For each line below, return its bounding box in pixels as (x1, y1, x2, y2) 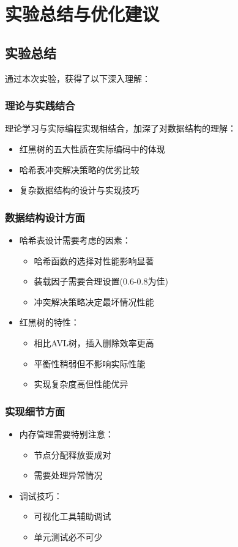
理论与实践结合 (5, 98, 75, 113)
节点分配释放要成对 (34, 448, 111, 461)
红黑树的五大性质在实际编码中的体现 (19, 142, 165, 155)
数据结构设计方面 (5, 209, 85, 225)
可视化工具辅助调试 (34, 510, 111, 523)
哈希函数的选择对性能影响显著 (34, 254, 154, 267)
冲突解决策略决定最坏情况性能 (34, 295, 154, 308)
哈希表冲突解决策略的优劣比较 (19, 163, 139, 176)
